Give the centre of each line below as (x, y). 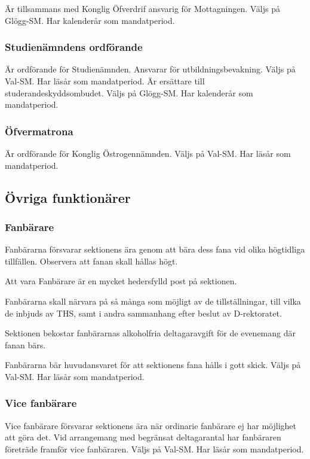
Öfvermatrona (39, 131)
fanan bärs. (25, 344)
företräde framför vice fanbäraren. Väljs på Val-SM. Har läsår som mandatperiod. (154, 449)
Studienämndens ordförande (74, 47)
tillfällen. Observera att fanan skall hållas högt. (91, 261)
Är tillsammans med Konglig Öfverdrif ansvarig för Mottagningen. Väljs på (142, 8)
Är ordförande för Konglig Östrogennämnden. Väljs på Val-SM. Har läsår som (148, 153)
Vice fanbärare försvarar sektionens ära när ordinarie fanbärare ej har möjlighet (151, 425)
